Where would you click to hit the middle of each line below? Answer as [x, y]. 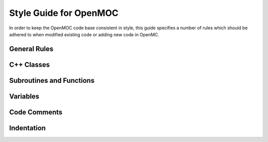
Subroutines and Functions [52, 80]
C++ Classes [30, 65]
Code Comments [36, 112]
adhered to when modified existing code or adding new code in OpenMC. [84, 34]
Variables [24, 96]
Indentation [28, 128]
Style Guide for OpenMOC [64, 13]
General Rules [31, 49]
